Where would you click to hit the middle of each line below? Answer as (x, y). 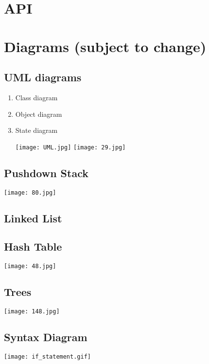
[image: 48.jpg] (30, 266)
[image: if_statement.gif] (47, 356)
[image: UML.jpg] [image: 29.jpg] (70, 147)
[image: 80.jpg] (30, 192)
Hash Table (33, 246)
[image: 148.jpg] (32, 312)
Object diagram (39, 114)
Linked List (33, 218)
